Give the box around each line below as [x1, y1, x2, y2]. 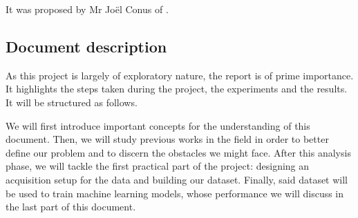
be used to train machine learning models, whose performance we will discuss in [6, 186, 344, 200]
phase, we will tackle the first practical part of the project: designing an [6, 159, 310, 173]
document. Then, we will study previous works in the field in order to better [6, 132, 329, 146]
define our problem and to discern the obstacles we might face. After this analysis [6, 145, 351, 159]
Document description [6, 35, 167, 57]
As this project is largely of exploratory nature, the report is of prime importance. [6, 68, 354, 82]
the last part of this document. [6, 199, 136, 214]
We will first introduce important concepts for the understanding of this [6, 118, 310, 132]
